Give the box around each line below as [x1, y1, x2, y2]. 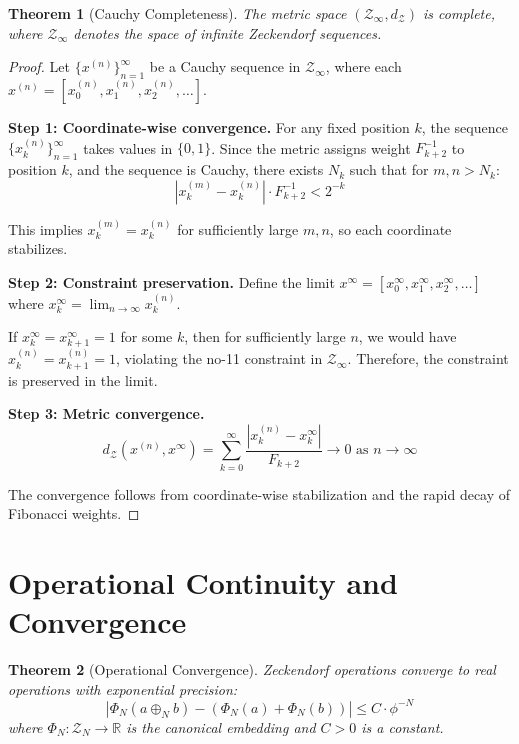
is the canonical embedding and [126, 716, 316, 737]
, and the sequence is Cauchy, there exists [68, 159, 324, 180]
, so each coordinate [329, 218, 452, 239]
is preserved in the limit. [8, 369, 158, 390]
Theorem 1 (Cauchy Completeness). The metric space [8, 3, 347, 23]
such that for [349, 159, 429, 180]
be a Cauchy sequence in [149, 56, 301, 77]
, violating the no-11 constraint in [115, 348, 323, 369]
